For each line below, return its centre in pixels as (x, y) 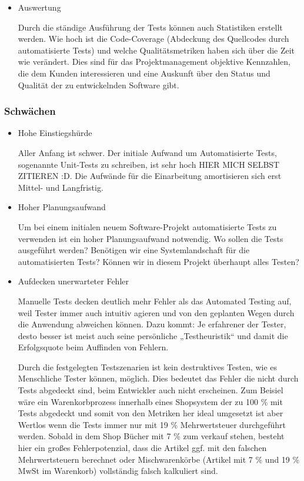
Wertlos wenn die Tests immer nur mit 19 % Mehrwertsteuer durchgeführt (152, 424)
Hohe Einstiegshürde (55, 133)
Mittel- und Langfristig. (61, 187)
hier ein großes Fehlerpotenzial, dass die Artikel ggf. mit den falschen (142, 448)
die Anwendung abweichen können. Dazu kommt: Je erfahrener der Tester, (152, 324)
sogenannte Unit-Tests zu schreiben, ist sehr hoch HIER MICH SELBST (149, 164)
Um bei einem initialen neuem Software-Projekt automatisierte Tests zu (147, 226)
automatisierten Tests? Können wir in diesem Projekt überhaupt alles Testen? (158, 261)
